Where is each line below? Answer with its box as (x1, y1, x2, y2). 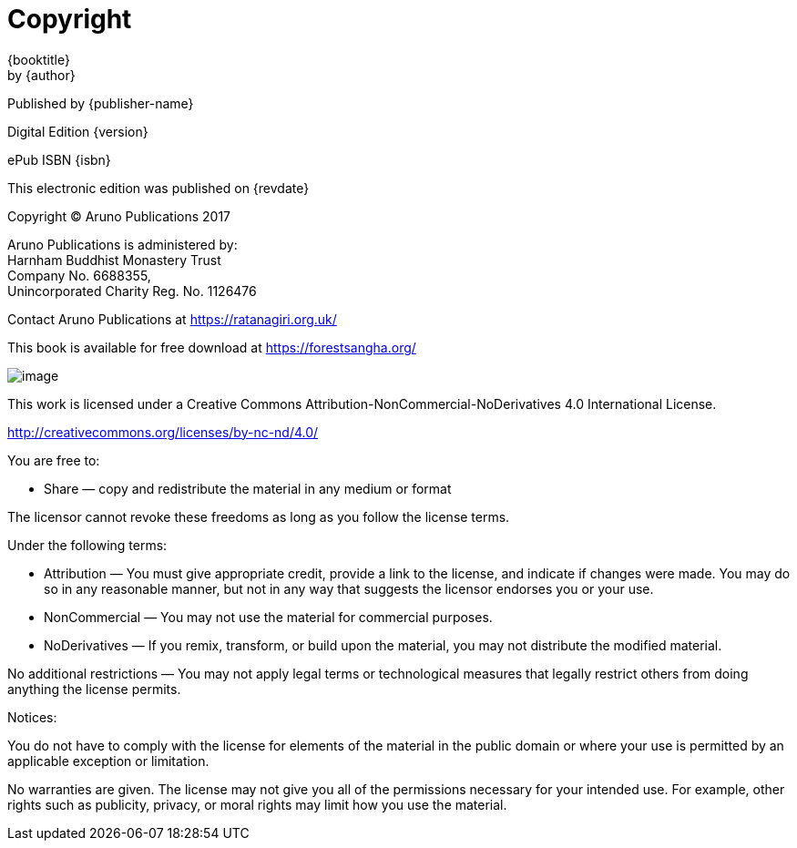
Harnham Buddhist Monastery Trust (7, 251, 221, 268)
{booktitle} (7, 51, 70, 67)
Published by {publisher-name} (7, 95, 194, 111)
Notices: (7, 709, 57, 725)
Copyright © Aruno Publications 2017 (7, 208, 231, 224)
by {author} (7, 66, 76, 83)
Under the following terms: (7, 536, 168, 553)
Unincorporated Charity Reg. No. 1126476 (7, 282, 257, 299)
